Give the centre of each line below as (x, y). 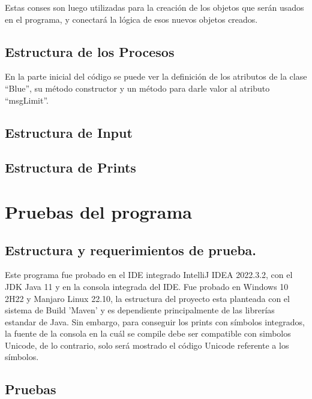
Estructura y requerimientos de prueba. (131, 250)
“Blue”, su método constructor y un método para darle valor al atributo (137, 88)
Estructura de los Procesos (90, 51)
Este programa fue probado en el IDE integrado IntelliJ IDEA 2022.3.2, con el (149, 275)
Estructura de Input (69, 132)
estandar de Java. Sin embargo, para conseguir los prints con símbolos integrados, (155, 321)
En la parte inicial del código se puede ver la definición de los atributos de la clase (156, 76)
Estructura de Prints (70, 167)
